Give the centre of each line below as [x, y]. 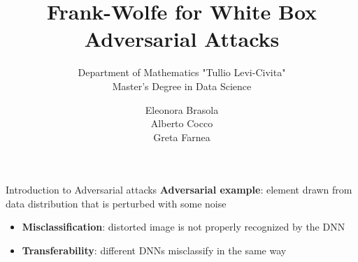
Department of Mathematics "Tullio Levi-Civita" [182, 72]
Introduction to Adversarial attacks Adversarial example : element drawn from [179, 190]
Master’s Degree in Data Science [182, 86]
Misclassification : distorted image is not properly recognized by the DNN [184, 227]
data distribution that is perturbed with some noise [116, 203]
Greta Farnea [182, 137]
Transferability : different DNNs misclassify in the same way [154, 250]
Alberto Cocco [182, 123]
